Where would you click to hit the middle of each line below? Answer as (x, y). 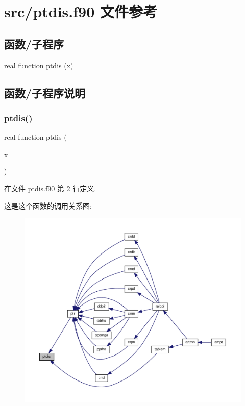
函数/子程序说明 (45, 93)
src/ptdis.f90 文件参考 (81, 11)
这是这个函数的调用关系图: (48, 205)
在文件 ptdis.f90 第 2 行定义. (50, 188)
